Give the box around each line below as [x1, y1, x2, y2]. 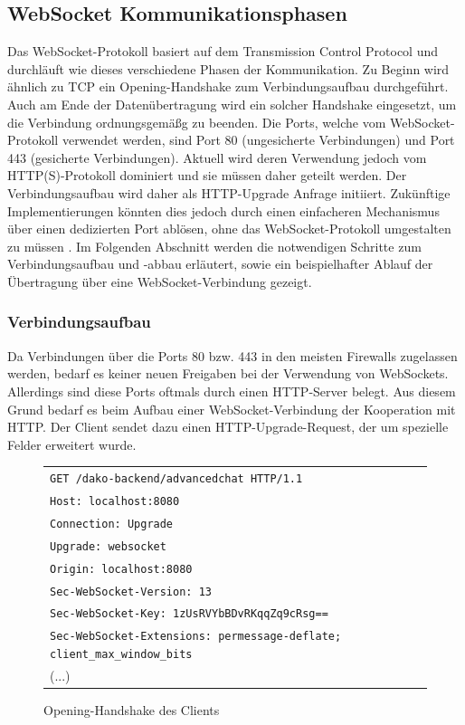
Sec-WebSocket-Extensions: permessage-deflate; [50, 630, 342, 644]
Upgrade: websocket [50, 539, 166, 553]
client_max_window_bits [50, 648, 193, 662]
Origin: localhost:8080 [50, 562, 193, 576]
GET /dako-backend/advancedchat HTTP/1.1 [50, 472, 303, 486]
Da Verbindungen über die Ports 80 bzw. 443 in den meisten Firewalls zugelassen [7, 346, 458, 365]
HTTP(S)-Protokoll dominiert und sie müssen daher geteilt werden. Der [7, 166, 407, 185]
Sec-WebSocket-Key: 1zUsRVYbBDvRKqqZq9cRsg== [50, 607, 328, 621]
